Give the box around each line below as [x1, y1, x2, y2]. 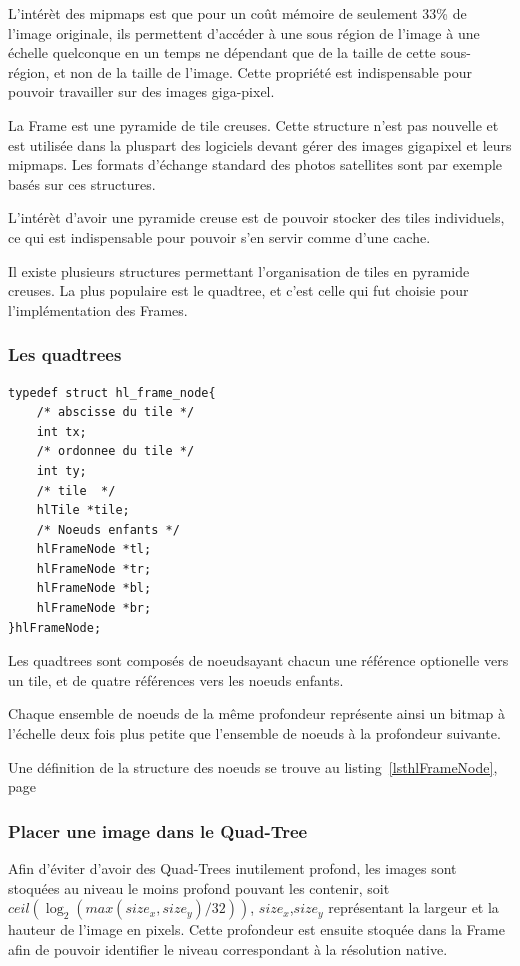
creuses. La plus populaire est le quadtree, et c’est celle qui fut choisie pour [8, 280, 469, 301]
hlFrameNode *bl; [36, 581, 152, 596]
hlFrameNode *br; [36, 601, 152, 616]
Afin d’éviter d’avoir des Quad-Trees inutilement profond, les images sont [8, 858, 457, 879]
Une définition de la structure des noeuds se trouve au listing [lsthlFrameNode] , [8, 756, 498, 777]
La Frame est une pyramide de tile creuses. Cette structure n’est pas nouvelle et [8, 114, 499, 135]
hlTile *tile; [36, 503, 130, 518]
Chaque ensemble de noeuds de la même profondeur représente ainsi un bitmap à [8, 703, 506, 724]
